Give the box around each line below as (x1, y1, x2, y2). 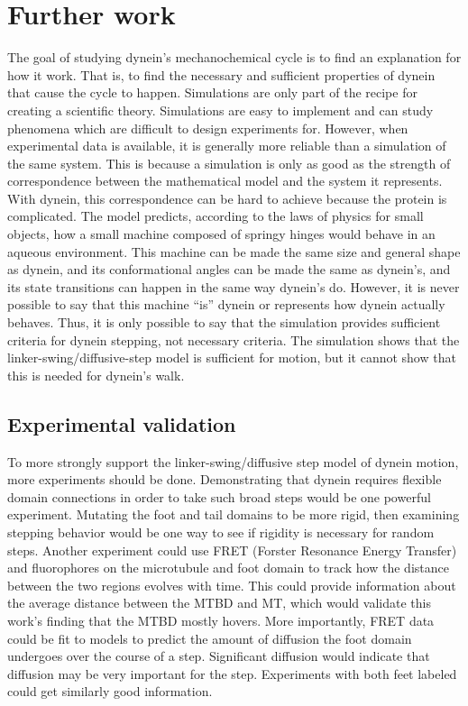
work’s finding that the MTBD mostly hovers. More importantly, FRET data (7, 610, 435, 629)
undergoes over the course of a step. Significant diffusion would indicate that (7, 646, 430, 665)
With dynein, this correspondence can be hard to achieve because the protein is (7, 188, 447, 207)
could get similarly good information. (7, 682, 213, 701)
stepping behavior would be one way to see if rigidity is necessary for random (7, 522, 435, 541)
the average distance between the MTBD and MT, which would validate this (7, 593, 431, 612)
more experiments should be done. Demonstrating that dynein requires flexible (7, 470, 442, 489)
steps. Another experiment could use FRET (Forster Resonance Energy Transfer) (7, 540, 457, 559)
